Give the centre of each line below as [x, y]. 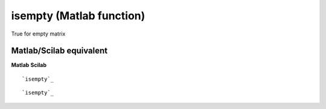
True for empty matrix [38, 34]
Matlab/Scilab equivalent [59, 51]
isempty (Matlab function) [78, 16]
